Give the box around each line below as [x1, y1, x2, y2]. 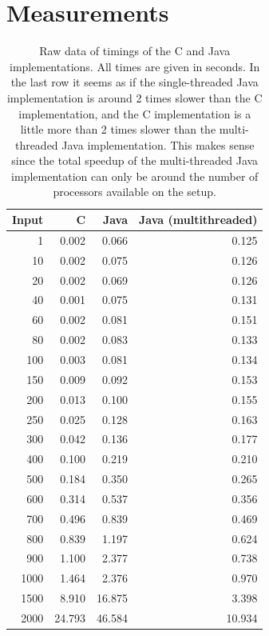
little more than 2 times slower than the [20, 121, 216, 138]
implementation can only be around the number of [11, 167, 259, 184]
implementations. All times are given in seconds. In [10, 58, 260, 74]
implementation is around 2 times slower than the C [6, 89, 263, 106]
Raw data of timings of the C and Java [39, 42, 231, 59]
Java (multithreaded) [139, 211, 258, 228]
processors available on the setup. [53, 183, 216, 200]
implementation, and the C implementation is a [18, 105, 251, 122]
